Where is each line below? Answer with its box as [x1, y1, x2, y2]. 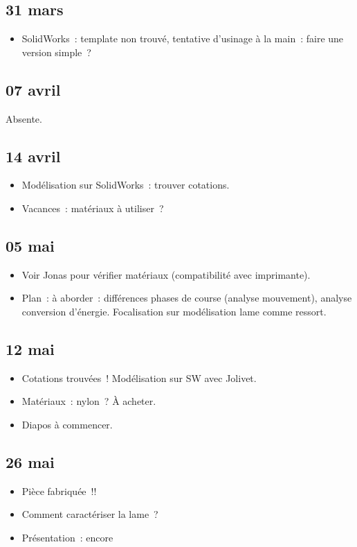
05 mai [6, 234, 55, 256]
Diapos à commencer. [21, 417, 113, 431]
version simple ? [21, 44, 91, 59]
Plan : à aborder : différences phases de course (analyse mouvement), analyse [21, 290, 352, 305]
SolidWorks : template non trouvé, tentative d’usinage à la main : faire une [21, 31, 344, 46]
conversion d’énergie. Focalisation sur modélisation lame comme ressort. [21, 304, 327, 318]
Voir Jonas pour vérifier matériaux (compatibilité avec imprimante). [21, 267, 311, 281]
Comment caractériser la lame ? [21, 507, 158, 521]
